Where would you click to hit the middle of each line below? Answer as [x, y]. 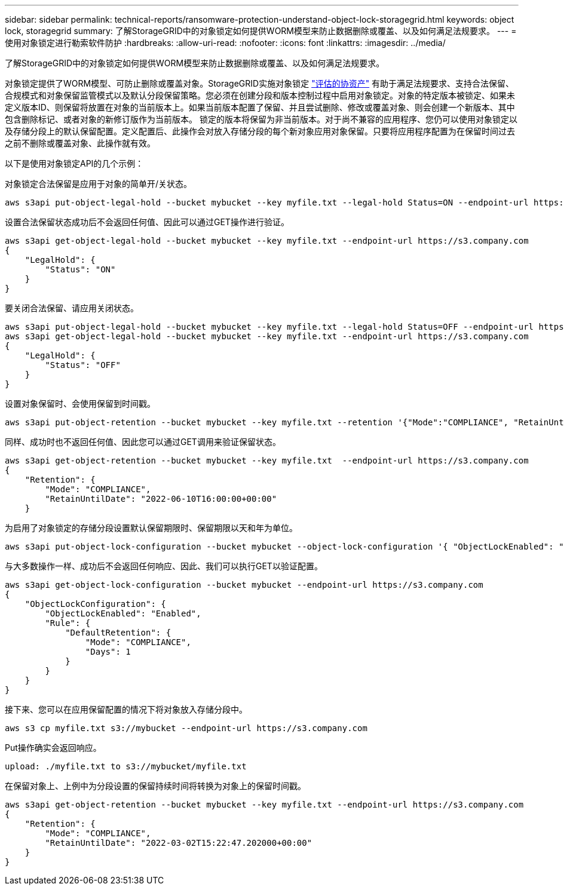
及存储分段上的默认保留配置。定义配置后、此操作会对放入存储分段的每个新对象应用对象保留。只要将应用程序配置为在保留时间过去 [260, 131]
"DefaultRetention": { [118, 633]
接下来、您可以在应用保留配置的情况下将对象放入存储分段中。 [126, 709]
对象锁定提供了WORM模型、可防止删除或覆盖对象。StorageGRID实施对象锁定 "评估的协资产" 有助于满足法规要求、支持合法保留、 [260, 83]
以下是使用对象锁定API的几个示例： [74, 163]
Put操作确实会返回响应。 [53, 748]
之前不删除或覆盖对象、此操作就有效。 [80, 143]
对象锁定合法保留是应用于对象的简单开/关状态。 [99, 184]
